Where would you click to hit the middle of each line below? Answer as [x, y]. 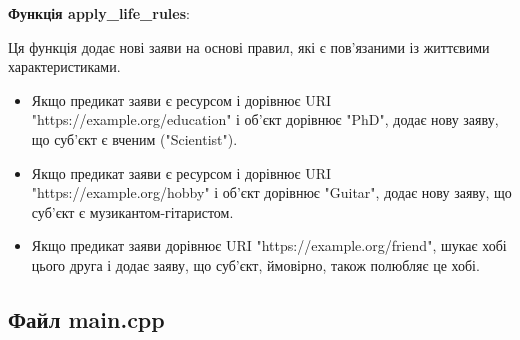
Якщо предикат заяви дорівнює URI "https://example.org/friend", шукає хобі [269, 245]
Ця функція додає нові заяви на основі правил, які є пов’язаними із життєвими [249, 46]
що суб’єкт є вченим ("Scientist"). [134, 138]
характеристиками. [64, 66]
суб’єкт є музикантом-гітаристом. [132, 211]
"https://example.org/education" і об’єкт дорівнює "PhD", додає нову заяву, [265, 119]
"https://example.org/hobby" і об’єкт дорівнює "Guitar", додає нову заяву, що [271, 192]
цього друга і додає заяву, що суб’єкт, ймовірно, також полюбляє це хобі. [255, 264]
